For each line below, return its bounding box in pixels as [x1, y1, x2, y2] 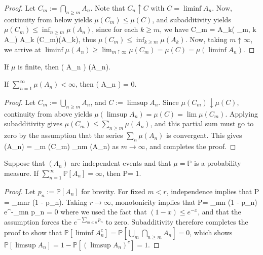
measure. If [4, 168, 39, 178]
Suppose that [4, 158, 45, 168]
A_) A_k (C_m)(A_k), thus [4, 33, 96, 44]
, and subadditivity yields [152, 14, 231, 24]
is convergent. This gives [166, 130, 242, 140]
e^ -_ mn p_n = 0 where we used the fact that [4, 206, 147, 217]
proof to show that [4, 227, 62, 237]
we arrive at [4, 44, 41, 54]
